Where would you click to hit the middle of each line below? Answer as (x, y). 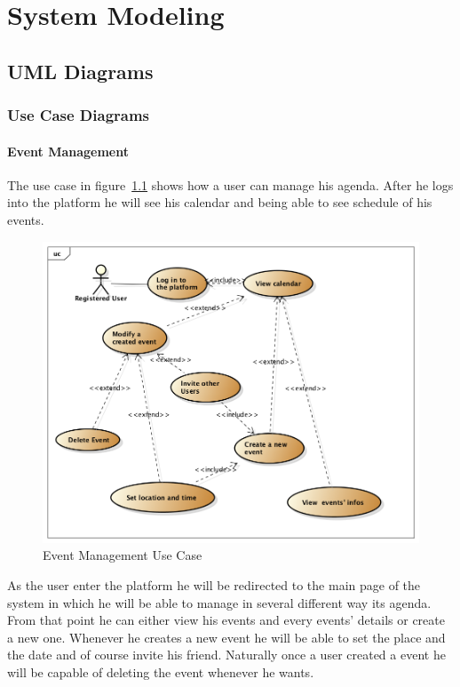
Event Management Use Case (123, 555)
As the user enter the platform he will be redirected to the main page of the (214, 585)
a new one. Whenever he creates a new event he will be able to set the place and (226, 637)
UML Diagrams (80, 71)
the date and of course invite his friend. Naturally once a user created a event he (226, 655)
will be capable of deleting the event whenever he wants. (161, 672)
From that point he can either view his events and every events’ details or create (226, 620)
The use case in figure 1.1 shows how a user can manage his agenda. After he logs (230, 184)
